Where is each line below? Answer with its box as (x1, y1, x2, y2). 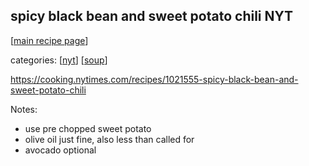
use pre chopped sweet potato (24, 122, 152, 134)
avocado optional (24, 144, 97, 156)
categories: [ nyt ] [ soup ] (10, 54, 108, 66)
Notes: (10, 103, 38, 115)
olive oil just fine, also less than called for (24, 133, 195, 145)
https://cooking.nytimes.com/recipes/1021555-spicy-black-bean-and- (10, 73, 299, 85)
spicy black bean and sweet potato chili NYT (10, 8, 294, 25)
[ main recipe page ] (10, 34, 89, 46)
